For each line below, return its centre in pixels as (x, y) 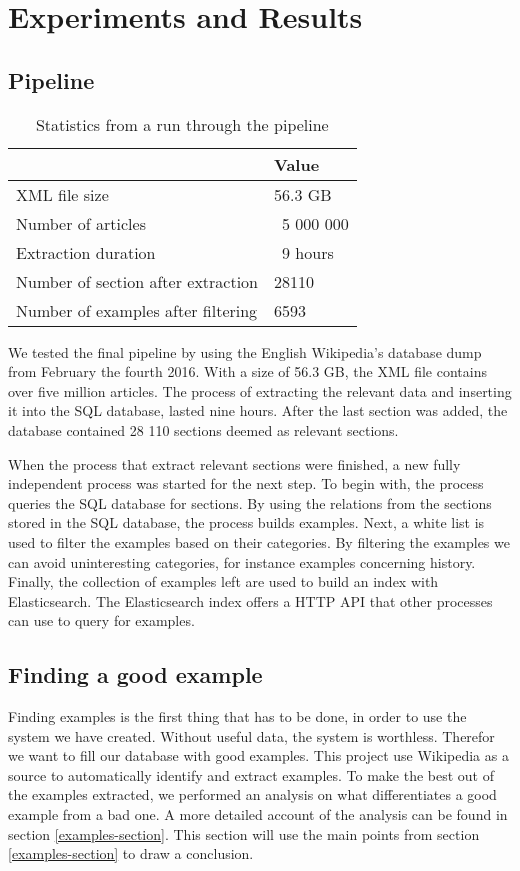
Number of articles (81, 223)
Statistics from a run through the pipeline (182, 124)
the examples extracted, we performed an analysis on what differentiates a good (252, 794)
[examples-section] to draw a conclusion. (131, 853)
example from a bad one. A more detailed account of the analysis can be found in (258, 814)
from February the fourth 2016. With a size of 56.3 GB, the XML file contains (247, 371)
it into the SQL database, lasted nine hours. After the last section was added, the (258, 410)
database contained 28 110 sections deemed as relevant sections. (203, 429)
